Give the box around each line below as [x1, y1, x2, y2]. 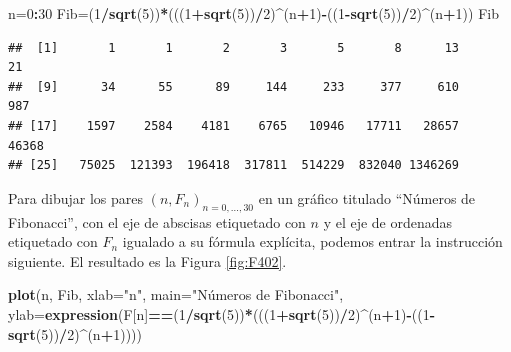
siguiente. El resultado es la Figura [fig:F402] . [8, 250, 287, 271]
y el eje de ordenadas [323, 211, 453, 232]
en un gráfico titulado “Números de [258, 187, 476, 208]
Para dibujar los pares [8, 187, 144, 208]
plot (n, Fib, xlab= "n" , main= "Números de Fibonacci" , [8, 284, 344, 305]
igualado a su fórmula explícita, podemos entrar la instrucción [122, 231, 503, 252]
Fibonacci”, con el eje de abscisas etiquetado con [8, 211, 306, 232]
